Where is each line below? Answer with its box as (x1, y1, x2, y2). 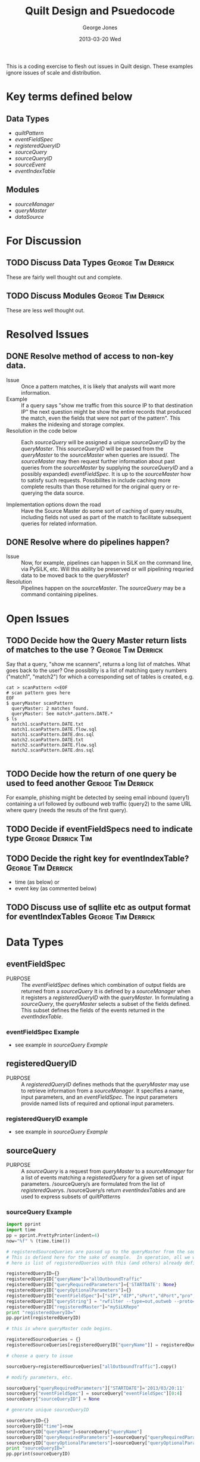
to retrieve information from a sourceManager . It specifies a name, (21, 1087, 185, 1094)
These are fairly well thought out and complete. (6, 273, 123, 281)
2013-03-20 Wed (79, 35, 121, 42)
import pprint (6, 1221, 42, 1228)
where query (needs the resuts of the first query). (6, 807, 128, 814)
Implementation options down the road (6, 501, 101, 508)
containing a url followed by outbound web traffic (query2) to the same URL (6, 800, 192, 807)
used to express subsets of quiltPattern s (21, 1193, 121, 1200)
